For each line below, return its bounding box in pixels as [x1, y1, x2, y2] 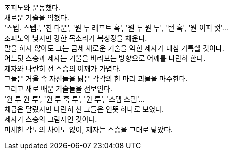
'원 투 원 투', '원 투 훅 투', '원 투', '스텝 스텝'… [4, 95, 145, 103]
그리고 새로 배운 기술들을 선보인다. [4, 84, 112, 93]
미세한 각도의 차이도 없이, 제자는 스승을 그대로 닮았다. [4, 125, 173, 134]
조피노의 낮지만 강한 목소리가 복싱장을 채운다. [4, 34, 147, 42]
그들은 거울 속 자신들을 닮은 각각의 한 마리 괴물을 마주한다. [4, 74, 188, 83]
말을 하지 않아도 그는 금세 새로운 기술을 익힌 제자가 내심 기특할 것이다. [4, 44, 224, 52]
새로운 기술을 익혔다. [4, 13, 69, 22]
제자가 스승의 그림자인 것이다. [4, 115, 97, 124]
